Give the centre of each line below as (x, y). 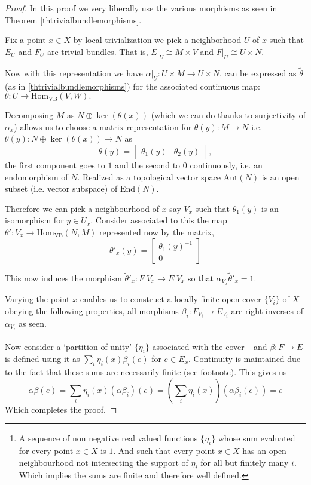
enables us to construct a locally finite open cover (170, 299)
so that (201, 277)
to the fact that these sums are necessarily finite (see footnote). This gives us (146, 372)
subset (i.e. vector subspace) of (61, 188)
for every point (46, 451)
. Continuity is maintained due (244, 359)
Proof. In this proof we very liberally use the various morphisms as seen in (141, 8)
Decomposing (29, 115)
